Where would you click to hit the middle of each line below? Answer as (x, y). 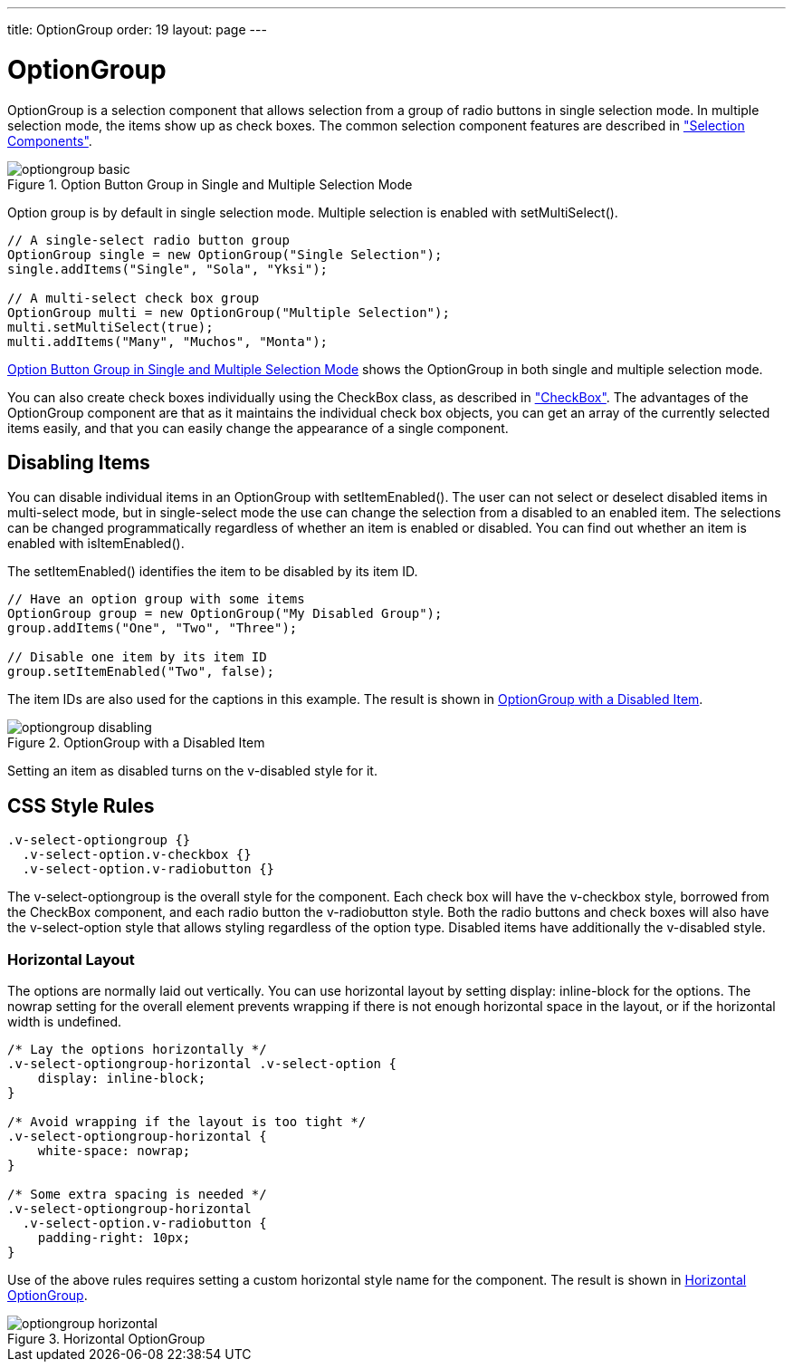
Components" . (50, 140)
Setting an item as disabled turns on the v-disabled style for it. (192, 771)
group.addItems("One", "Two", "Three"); (153, 628)
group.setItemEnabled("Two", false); (141, 672)
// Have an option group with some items (156, 599)
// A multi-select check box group (134, 298)
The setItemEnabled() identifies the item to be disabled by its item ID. (213, 572)
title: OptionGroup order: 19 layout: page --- (137, 29)
